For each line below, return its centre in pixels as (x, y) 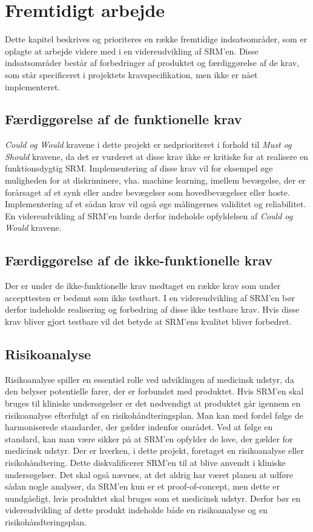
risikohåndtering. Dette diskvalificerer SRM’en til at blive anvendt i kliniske (145, 462)
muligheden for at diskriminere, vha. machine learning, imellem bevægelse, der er (155, 180)
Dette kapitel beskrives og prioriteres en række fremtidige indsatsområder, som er (156, 39)
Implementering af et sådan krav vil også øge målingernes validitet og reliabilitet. (156, 204)
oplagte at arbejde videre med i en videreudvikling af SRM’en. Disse (132, 51)
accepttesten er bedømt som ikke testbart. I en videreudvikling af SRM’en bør (150, 297)
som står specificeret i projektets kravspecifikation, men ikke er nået (131, 74)
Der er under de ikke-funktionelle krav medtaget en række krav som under (143, 286)
